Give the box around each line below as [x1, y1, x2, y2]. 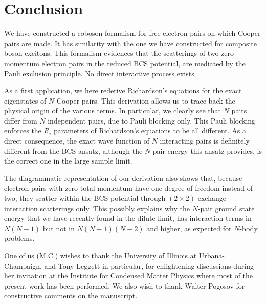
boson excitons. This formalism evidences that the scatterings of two [4, 48, 219, 58]
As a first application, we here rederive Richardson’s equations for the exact [4, 85, 242, 96]
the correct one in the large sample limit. [4, 155, 132, 166]
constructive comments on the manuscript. [4, 290, 138, 301]
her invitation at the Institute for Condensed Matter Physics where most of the [4, 270, 253, 281]
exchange [197, 193, 226, 204]
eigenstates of [4, 95, 47, 106]
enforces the [4, 125, 41, 136]
